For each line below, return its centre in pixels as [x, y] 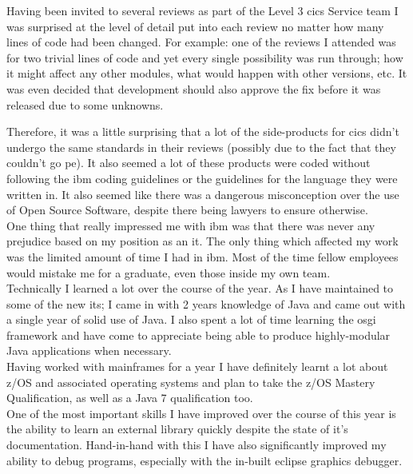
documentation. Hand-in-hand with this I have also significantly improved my [197, 445]
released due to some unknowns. [85, 104]
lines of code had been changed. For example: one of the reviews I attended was [201, 42]
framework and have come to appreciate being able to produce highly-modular [199, 335]
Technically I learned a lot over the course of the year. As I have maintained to [200, 288]
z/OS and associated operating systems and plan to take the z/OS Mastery [191, 382]
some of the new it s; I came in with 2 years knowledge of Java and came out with [206, 303]
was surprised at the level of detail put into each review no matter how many [195, 26]
